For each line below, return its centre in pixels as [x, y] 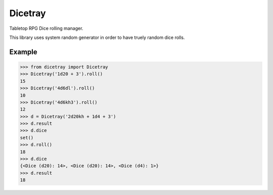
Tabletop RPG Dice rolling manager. [46, 28]
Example [23, 52]
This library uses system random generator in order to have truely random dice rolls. [97, 37]
